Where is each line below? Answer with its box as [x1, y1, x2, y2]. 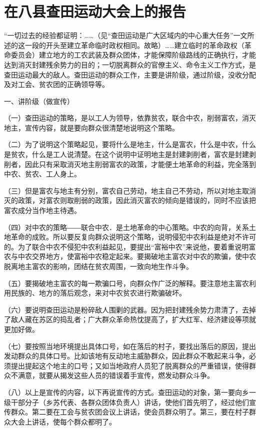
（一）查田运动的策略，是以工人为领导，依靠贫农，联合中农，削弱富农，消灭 [4, 112, 256, 123]
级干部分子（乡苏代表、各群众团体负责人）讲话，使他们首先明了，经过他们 [4, 396, 249, 407]
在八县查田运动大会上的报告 [4, 1, 186, 21]
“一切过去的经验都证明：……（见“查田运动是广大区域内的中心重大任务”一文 [4, 30, 247, 40]
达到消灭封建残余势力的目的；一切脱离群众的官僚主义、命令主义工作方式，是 [4, 59, 256, 69]
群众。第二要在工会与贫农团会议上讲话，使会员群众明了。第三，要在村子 [10, 406, 249, 417]
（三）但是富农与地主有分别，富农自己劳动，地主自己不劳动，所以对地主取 [4, 185, 249, 195]
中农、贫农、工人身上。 [4, 168, 81, 179]
